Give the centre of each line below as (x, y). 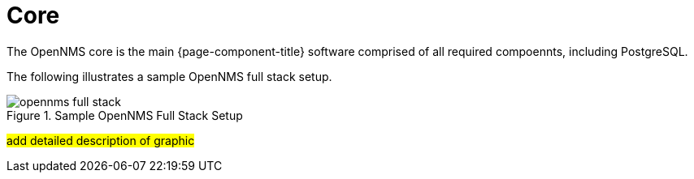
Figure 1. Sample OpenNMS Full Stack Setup (125, 115)
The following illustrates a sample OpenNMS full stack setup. (169, 76)
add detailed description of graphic (101, 140)
